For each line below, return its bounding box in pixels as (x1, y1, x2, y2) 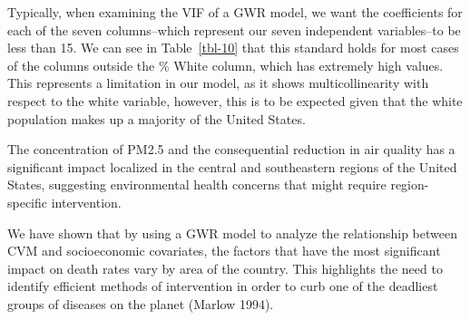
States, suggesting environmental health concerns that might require (7, 175, 387, 194)
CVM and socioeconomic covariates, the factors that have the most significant (7, 241, 441, 260)
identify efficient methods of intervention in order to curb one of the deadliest (7, 276, 438, 296)
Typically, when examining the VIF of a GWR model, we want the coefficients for (7, 3, 463, 21)
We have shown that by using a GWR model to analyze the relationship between (7, 223, 457, 242)
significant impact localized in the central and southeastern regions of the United (7, 157, 457, 176)
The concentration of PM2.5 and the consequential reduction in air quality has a (7, 140, 455, 159)
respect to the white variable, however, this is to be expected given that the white (7, 91, 463, 110)
